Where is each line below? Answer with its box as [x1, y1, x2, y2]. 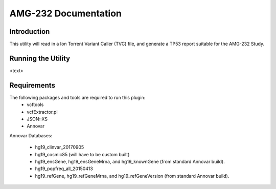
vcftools [27, 101, 44, 108]
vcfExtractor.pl [27, 109, 58, 115]
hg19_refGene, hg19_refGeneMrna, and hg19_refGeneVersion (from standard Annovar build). [35, 173, 229, 179]
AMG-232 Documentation [9, 8, 122, 19]
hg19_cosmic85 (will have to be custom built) [35, 151, 130, 157]
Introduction [9, 27, 50, 36]
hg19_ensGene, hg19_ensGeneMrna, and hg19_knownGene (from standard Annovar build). [35, 159, 225, 164]
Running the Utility [9, 54, 71, 62]
